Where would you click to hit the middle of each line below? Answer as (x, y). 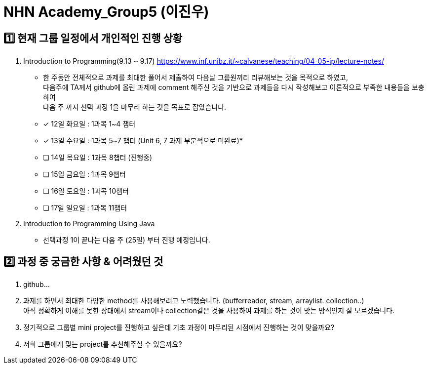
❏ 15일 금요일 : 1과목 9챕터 (84, 174)
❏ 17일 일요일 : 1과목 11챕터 (85, 208)
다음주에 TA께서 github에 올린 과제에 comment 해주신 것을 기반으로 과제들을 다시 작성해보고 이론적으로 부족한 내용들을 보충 (234, 87)
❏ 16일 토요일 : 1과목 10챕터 (86, 191)
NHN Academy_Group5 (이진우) (106, 12)
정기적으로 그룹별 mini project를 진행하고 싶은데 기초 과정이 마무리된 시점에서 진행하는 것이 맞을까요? (179, 327)
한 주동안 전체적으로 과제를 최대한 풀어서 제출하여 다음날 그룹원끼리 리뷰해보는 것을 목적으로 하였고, (196, 78)
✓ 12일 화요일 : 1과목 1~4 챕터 (89, 124)
